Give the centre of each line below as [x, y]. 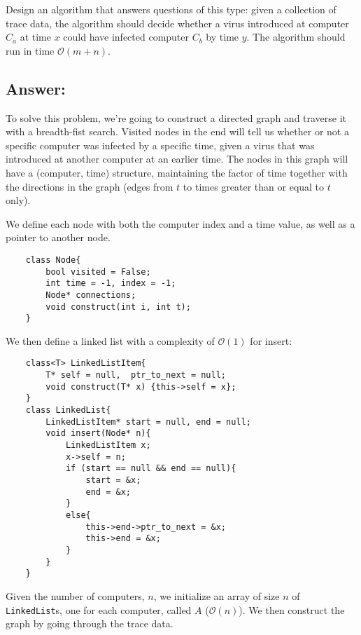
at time [35, 37]
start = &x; [113, 480]
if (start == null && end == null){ [151, 469]
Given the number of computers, [75, 595]
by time [222, 37]
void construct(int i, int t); [118, 307]
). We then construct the [292, 609]
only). [18, 200]
